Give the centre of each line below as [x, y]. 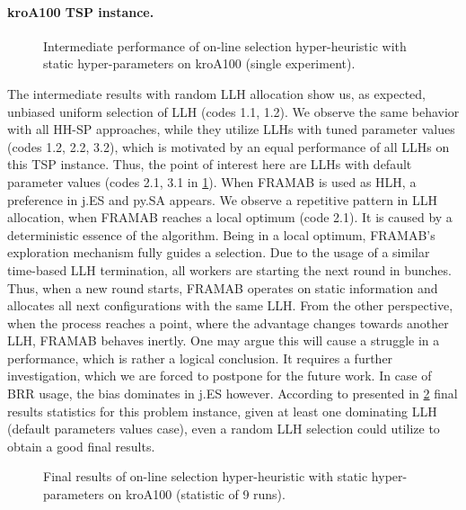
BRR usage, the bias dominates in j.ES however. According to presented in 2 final [233, 394]
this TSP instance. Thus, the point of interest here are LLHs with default [210, 164]
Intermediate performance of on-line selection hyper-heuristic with [225, 45]
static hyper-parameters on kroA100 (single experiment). [199, 63]
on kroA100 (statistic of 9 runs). [197, 494]
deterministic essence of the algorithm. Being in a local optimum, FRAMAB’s [221, 234]
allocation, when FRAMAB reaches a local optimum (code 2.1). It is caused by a [230, 217]
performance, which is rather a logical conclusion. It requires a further [200, 358]
